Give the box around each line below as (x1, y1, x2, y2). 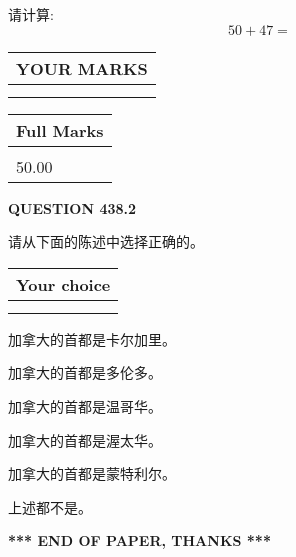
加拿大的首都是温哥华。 (8, 395, 162, 416)
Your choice (16, 272, 111, 296)
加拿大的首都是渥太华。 (8, 429, 162, 450)
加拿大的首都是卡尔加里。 (8, 328, 176, 349)
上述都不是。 (8, 496, 92, 517)
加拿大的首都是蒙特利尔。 (8, 463, 176, 484)
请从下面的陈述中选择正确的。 (8, 231, 204, 252)
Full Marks (16, 118, 104, 142)
